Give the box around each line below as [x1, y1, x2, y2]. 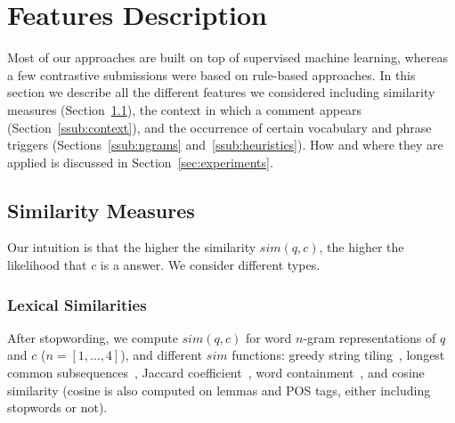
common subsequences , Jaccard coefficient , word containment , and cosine [7, 363, 425, 382]
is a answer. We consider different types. [100, 256, 321, 274]
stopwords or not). [7, 398, 108, 417]
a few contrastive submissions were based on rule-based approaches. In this [7, 65, 416, 84]
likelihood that [7, 256, 87, 274]
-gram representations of [303, 328, 436, 346]
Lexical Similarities [7, 293, 147, 315]
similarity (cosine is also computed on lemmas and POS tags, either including [7, 380, 431, 399]
